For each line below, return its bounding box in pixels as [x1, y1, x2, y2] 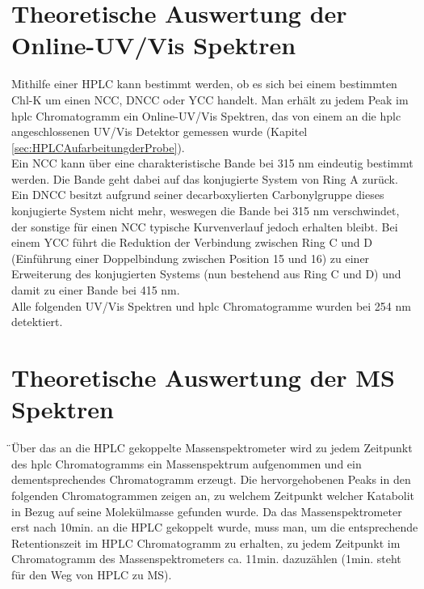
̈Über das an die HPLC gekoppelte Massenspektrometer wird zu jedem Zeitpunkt [11, 439, 413, 456]
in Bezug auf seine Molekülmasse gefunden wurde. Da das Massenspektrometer [11, 502, 402, 519]
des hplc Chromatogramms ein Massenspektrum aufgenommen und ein [11, 455, 362, 472]
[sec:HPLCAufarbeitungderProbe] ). [11, 138, 185, 155]
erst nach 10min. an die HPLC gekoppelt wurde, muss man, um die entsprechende [11, 519, 418, 536]
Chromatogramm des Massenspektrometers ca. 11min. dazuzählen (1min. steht [11, 550, 401, 567]
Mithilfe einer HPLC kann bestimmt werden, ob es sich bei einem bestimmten [11, 75, 397, 92]
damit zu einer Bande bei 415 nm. [11, 282, 180, 299]
